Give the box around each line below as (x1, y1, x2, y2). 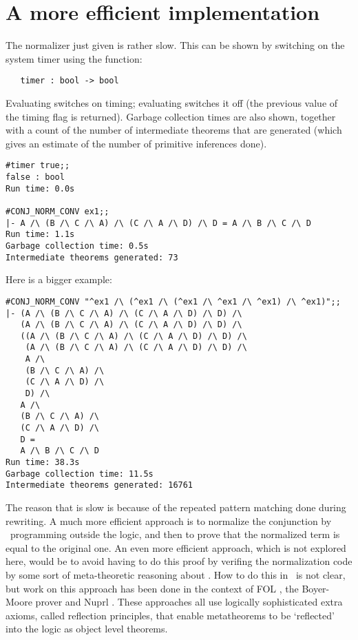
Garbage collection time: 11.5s (6, 468, 154, 479)
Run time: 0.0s (6, 183, 75, 194)
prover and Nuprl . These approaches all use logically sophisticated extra (35, 595, 343, 609)
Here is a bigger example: (6, 272, 112, 287)
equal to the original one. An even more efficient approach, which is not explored (6, 540, 346, 555)
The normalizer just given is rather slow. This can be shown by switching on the (6, 38, 345, 52)
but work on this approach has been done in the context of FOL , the (6, 581, 299, 595)
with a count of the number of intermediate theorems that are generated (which (6, 123, 342, 137)
